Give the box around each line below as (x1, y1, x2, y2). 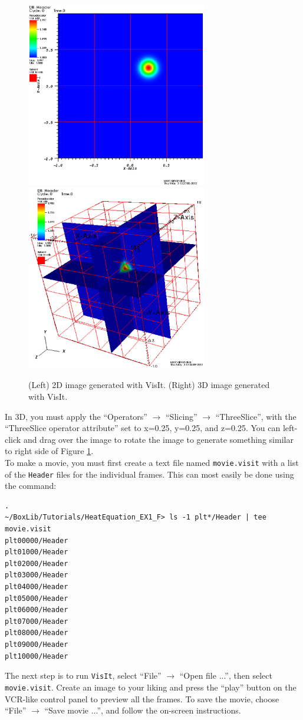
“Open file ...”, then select (179, 669, 272, 682)
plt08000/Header (5, 629, 68, 637)
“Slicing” (166, 410, 197, 422)
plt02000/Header (5, 559, 68, 568)
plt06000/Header (5, 606, 68, 614)
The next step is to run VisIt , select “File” (5, 669, 162, 682)
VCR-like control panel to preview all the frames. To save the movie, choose (5, 692, 279, 705)
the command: (5, 479, 57, 492)
